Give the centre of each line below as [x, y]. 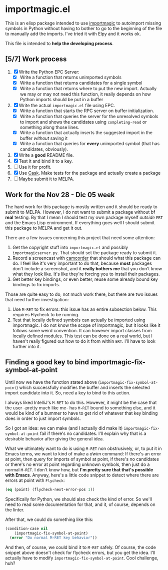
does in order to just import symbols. [43, 418]
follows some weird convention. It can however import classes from [82, 331]
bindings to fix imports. [36, 284]
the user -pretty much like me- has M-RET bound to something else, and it [80, 408]
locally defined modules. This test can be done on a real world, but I [82, 336]
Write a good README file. [46, 155]
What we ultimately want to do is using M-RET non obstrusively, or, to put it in [83, 448]
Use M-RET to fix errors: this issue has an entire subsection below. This [84, 309]
